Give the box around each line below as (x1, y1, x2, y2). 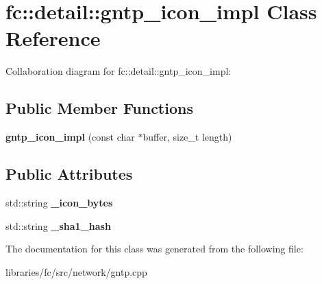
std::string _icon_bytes (5, 195, 113, 209)
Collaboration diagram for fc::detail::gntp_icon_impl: (5, 64, 232, 78)
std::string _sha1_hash (5, 218, 111, 233)
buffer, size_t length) (143, 130, 232, 144)
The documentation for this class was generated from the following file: (5, 241, 304, 256)
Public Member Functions (5, 97, 193, 119)
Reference (5, 24, 101, 52)
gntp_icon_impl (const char (5, 130, 135, 144)
